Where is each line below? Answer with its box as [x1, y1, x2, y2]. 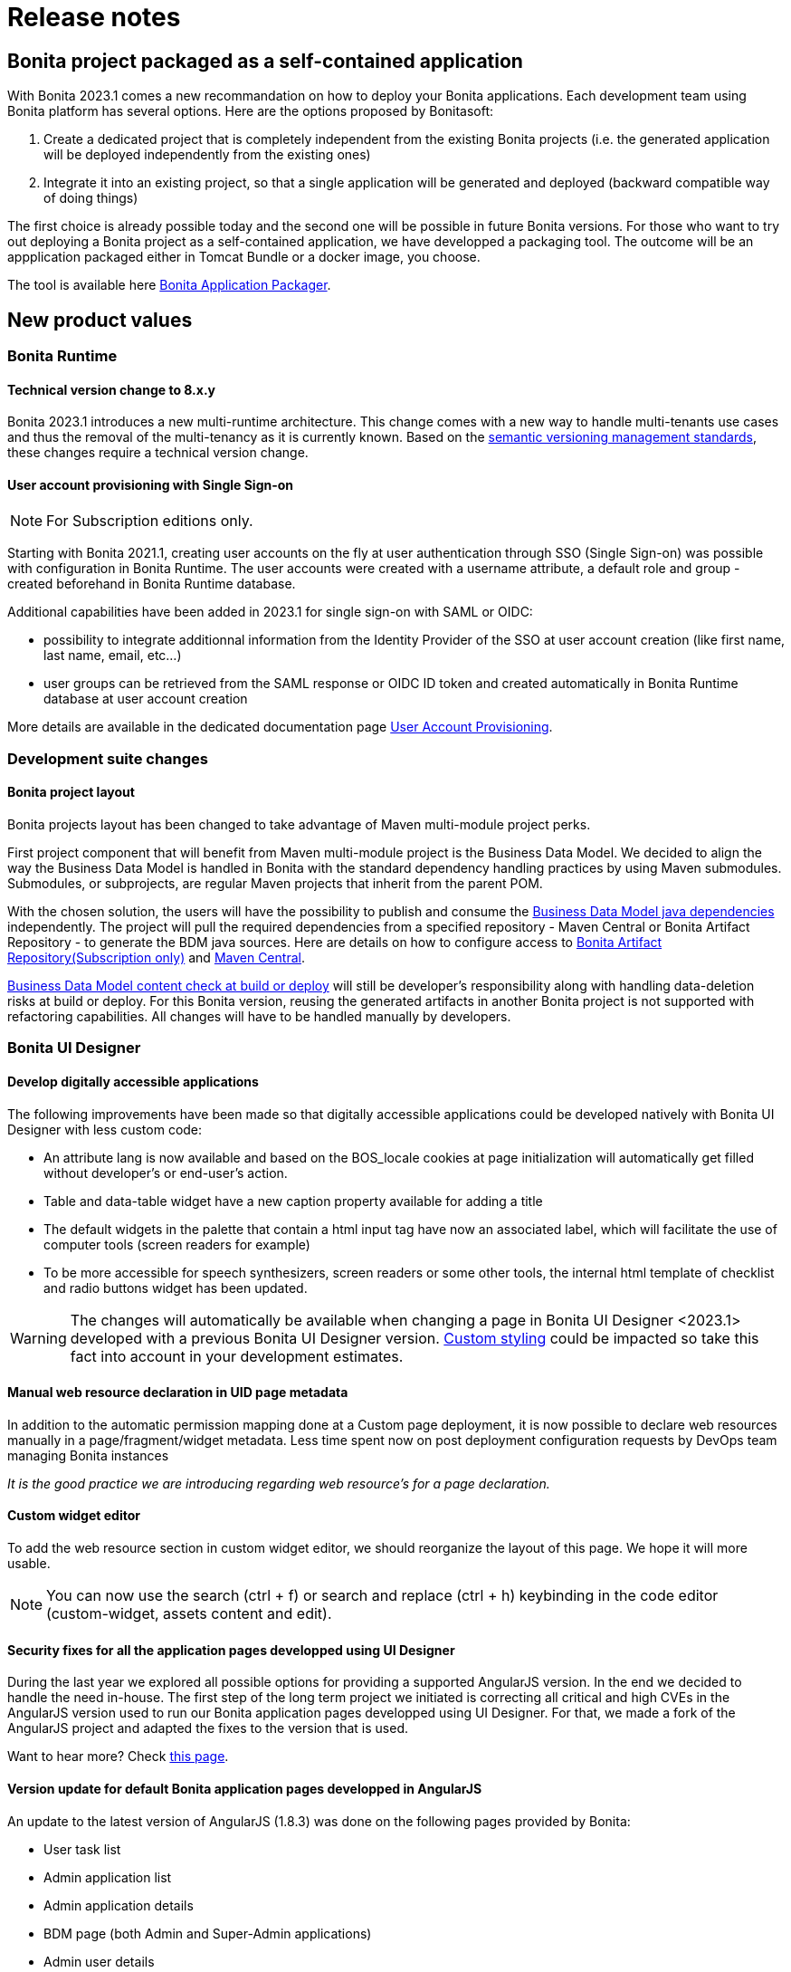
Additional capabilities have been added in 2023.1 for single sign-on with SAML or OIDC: [7, 604, 533, 620]
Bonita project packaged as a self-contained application [7, 49, 523, 72]
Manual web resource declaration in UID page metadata [7, 1384, 348, 1401]
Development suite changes [7, 749, 208, 768]
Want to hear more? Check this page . [7, 1748, 229, 1765]
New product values [7, 308, 193, 331]
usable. [7, 1556, 51, 1572]
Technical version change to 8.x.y [7, 381, 216, 397]
